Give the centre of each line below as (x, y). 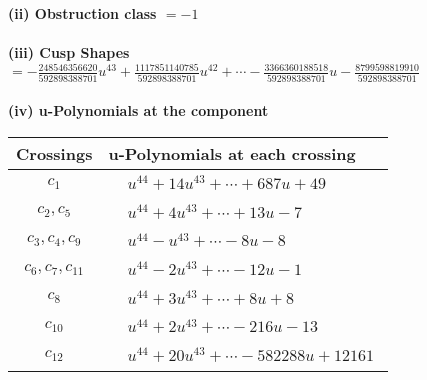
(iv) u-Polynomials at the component (138, 110)
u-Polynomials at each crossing (232, 153)
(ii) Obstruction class (82, 13)
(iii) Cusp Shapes (69, 52)
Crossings (54, 153)
